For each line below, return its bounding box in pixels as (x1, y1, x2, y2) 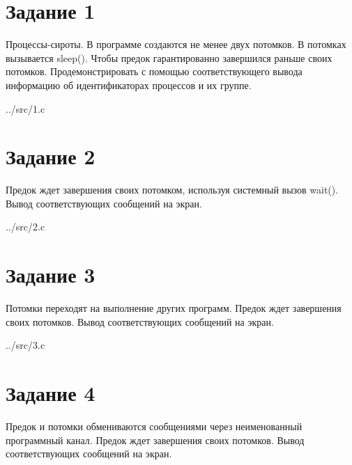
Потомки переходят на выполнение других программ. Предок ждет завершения (6, 301, 342, 315)
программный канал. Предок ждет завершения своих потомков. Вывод (6, 432, 305, 447)
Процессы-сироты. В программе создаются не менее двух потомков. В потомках (6, 37, 346, 52)
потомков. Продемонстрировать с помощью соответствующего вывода (6, 64, 303, 79)
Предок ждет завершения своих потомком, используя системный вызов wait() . (6, 182, 339, 197)
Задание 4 (6, 379, 95, 407)
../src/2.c (6, 219, 45, 234)
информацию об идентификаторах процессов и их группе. (6, 77, 252, 92)
